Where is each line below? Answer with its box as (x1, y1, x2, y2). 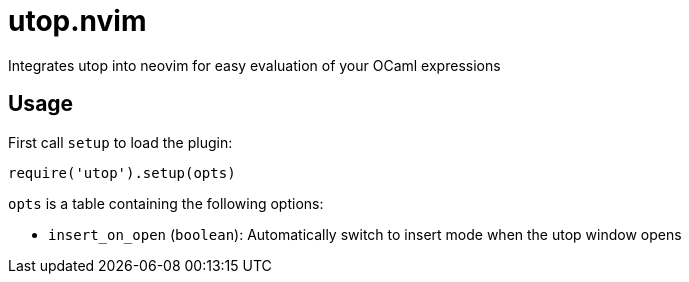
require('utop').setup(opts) (8, 164, 236, 181)
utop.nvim (8, 4, 147, 38)
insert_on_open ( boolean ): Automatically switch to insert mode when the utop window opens (48, 225, 682, 243)
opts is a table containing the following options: (8, 194, 324, 212)
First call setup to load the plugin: (8, 133, 233, 151)
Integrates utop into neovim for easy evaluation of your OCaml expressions (8, 56, 501, 74)
